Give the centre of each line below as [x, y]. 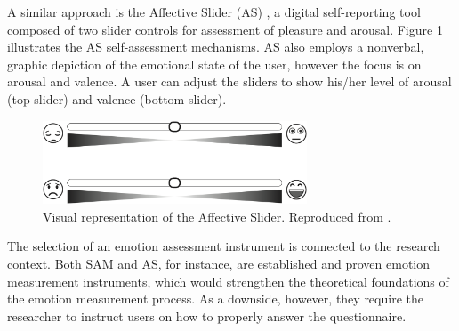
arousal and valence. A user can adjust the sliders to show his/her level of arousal [229, 81]
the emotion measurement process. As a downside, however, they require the [215, 299]
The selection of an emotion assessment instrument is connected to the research [224, 246]
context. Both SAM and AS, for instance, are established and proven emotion [219, 263]
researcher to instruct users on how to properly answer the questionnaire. [207, 315]
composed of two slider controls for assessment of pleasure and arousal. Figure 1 [225, 29]
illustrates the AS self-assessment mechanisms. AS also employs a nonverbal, [216, 47]
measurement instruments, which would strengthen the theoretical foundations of [228, 281]
